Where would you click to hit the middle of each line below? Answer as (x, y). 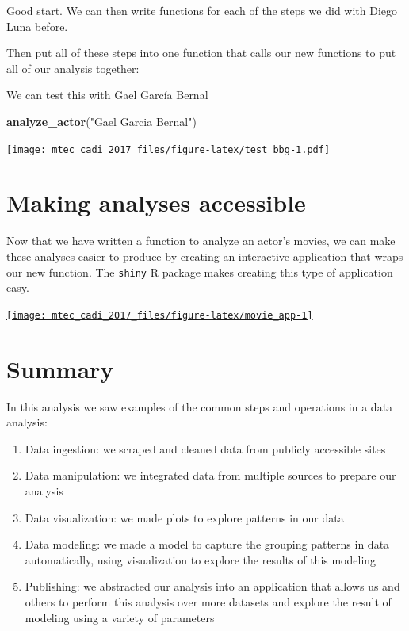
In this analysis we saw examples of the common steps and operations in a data (200, 406)
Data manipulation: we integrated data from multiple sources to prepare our (210, 475)
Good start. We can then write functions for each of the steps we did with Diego (202, 10)
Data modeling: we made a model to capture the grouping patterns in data (207, 544)
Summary (60, 368)
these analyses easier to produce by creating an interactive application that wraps (205, 256)
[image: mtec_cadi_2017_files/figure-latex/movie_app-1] (160, 315)
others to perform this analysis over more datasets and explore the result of (208, 601)
